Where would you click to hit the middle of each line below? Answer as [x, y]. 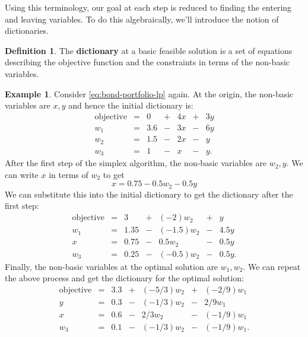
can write [22, 174]
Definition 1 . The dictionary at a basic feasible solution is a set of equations [149, 50]
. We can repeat [272, 266]
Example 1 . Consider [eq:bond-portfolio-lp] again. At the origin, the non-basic [149, 93]
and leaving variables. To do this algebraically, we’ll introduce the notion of [142, 19]
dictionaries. [27, 31]
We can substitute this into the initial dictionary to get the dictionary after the [149, 194]
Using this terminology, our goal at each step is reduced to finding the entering [148, 7]
